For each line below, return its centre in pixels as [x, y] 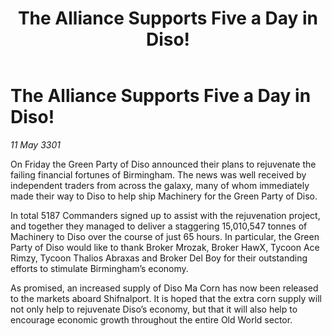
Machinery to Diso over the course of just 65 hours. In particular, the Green [165, 236]
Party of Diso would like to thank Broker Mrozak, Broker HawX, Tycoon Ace [165, 247]
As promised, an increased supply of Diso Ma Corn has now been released [164, 288]
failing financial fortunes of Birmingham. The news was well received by [158, 174]
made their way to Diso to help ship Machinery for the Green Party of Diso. [164, 196]
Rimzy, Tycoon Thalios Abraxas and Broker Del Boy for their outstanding [159, 258]
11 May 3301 [35, 144]
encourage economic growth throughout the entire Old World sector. [151, 319]
